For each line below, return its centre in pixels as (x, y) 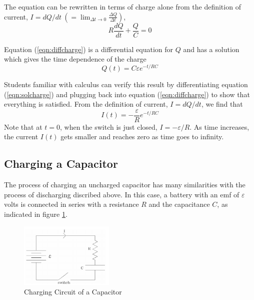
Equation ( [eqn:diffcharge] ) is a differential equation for (89, 49)
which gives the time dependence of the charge (75, 59)
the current (21, 136)
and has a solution (211, 49)
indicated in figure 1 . (36, 214)
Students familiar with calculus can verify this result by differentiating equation (126, 84)
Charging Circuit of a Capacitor (73, 292)
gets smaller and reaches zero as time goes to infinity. (142, 136)
